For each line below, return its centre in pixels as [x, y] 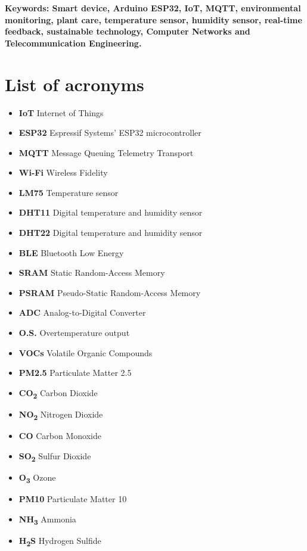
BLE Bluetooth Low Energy [71, 252]
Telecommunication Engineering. [73, 43]
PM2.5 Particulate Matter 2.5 [75, 373]
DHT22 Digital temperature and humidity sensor [111, 233]
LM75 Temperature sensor [69, 192]
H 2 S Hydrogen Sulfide [60, 541]
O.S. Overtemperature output [74, 333]
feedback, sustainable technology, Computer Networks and [128, 31]
